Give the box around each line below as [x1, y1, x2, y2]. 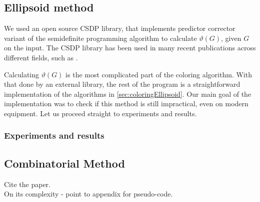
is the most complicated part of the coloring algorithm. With [65, 69, 252, 79]
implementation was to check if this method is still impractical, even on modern [4, 98, 248, 109]
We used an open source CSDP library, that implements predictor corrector [4, 23, 235, 33]
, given [221, 32, 241, 43]
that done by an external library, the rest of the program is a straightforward [4, 79, 240, 89]
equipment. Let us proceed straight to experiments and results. [4, 108, 197, 118]
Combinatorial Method [4, 155, 125, 171]
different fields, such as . [4, 52, 78, 62]
